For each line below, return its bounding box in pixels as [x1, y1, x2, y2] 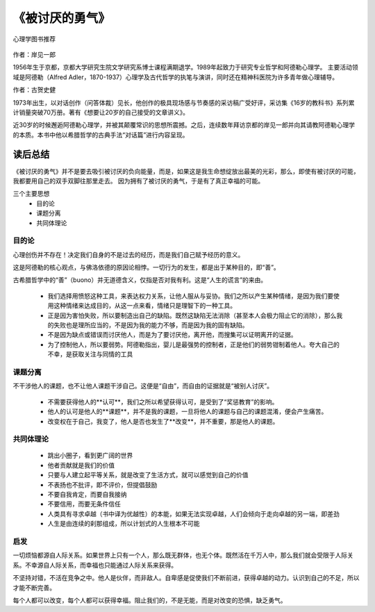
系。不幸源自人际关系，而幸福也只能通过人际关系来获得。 [12, 561, 177, 569]
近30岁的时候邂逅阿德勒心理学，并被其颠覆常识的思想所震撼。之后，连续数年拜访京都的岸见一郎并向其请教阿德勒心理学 [12, 121, 356, 129]
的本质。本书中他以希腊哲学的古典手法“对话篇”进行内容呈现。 [12, 131, 189, 139]
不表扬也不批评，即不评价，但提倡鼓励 [47, 480, 158, 489]
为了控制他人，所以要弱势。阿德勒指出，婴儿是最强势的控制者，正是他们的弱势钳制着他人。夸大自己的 [47, 340, 340, 349]
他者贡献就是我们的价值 [47, 461, 115, 469]
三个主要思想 [12, 190, 50, 198]
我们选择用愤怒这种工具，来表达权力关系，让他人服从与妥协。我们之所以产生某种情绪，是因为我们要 [47, 292, 333, 300]
